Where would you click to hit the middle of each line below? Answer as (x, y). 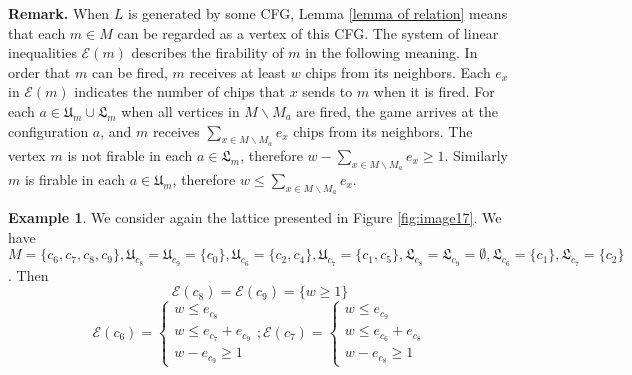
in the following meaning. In (391, 52)
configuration (48, 130)
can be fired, (129, 71)
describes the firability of (207, 52)
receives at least (238, 71)
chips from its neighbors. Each (398, 71)
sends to (327, 91)
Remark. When (59, 13)
